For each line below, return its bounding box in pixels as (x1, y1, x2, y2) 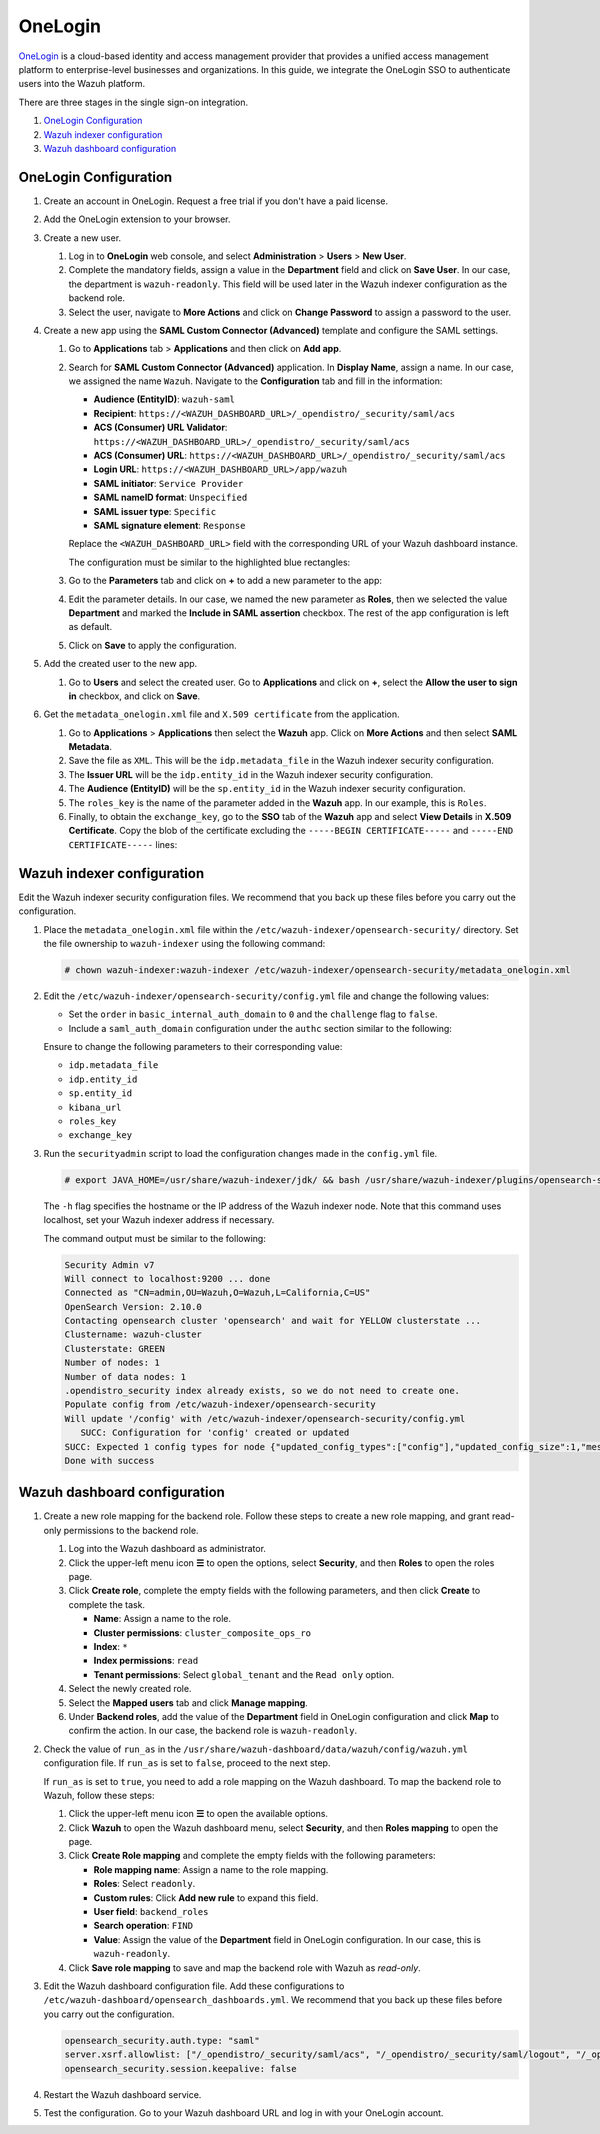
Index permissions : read (93, 1655, 199, 1667)
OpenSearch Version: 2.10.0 (64, 1301, 202, 1312)
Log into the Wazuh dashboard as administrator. (68, 1543, 267, 1555)
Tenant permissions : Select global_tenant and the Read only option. (93, 1668, 395, 1680)
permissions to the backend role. (63, 1524, 199, 1536)
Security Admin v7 (64, 1259, 155, 1270)
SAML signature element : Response (93, 520, 246, 531)
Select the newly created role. (68, 1683, 192, 1695)
